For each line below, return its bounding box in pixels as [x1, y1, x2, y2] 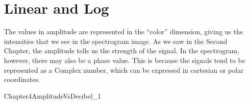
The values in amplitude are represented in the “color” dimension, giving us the [4, 26, 243, 37]
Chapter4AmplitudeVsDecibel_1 [4, 90, 101, 101]
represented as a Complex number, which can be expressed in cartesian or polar [4, 64, 244, 75]
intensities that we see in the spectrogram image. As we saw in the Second [4, 36, 227, 46]
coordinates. [4, 74, 40, 84]
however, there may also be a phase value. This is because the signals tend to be [4, 55, 246, 65]
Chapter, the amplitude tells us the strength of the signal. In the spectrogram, [4, 45, 240, 56]
